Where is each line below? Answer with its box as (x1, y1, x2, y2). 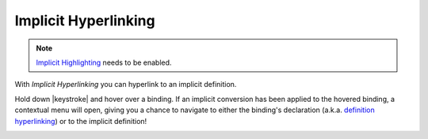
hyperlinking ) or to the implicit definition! (14, 116, 147, 126)
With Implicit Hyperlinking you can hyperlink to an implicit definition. (14, 80, 237, 89)
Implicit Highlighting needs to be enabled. (36, 58, 172, 67)
